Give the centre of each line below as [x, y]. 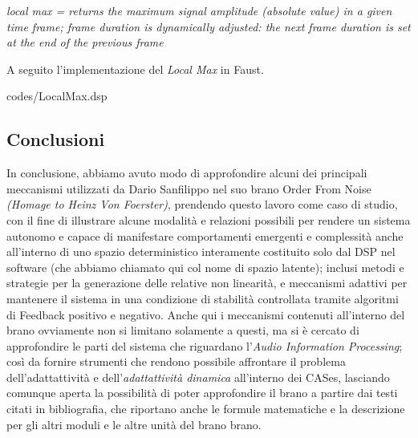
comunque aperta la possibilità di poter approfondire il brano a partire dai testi [202, 393]
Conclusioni [56, 139]
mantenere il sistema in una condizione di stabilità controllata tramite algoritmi [203, 298]
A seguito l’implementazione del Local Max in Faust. [135, 69]
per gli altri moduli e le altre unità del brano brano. [134, 424]
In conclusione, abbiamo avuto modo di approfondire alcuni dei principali [187, 173]
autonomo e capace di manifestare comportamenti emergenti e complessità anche [205, 235]
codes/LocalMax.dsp [57, 96]
